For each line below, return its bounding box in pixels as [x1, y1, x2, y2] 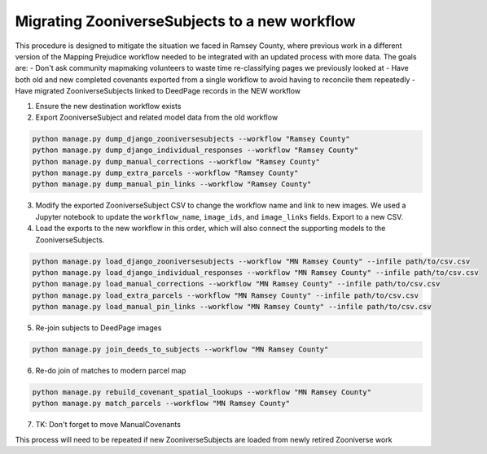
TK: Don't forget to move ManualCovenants [35, 420, 181, 430]
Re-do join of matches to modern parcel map [35, 366, 186, 376]
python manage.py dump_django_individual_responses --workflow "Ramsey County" [32, 146, 359, 155]
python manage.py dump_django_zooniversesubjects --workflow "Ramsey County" [32, 134, 350, 143]
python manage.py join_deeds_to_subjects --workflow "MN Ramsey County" [32, 345, 329, 354]
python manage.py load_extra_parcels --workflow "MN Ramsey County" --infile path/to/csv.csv [32, 290, 419, 300]
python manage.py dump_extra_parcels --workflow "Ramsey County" [32, 168, 299, 178]
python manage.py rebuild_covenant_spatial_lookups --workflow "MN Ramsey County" [32, 387, 372, 397]
